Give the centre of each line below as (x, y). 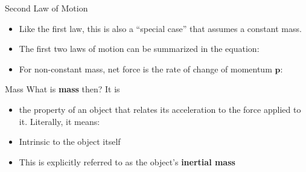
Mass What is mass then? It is (62, 89)
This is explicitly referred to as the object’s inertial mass (127, 161)
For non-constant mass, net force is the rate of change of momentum (145, 68)
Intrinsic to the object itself (70, 142)
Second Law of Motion (46, 8)
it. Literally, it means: (59, 121)
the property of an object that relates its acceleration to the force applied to (160, 109)
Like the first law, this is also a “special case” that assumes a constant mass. (160, 28)
